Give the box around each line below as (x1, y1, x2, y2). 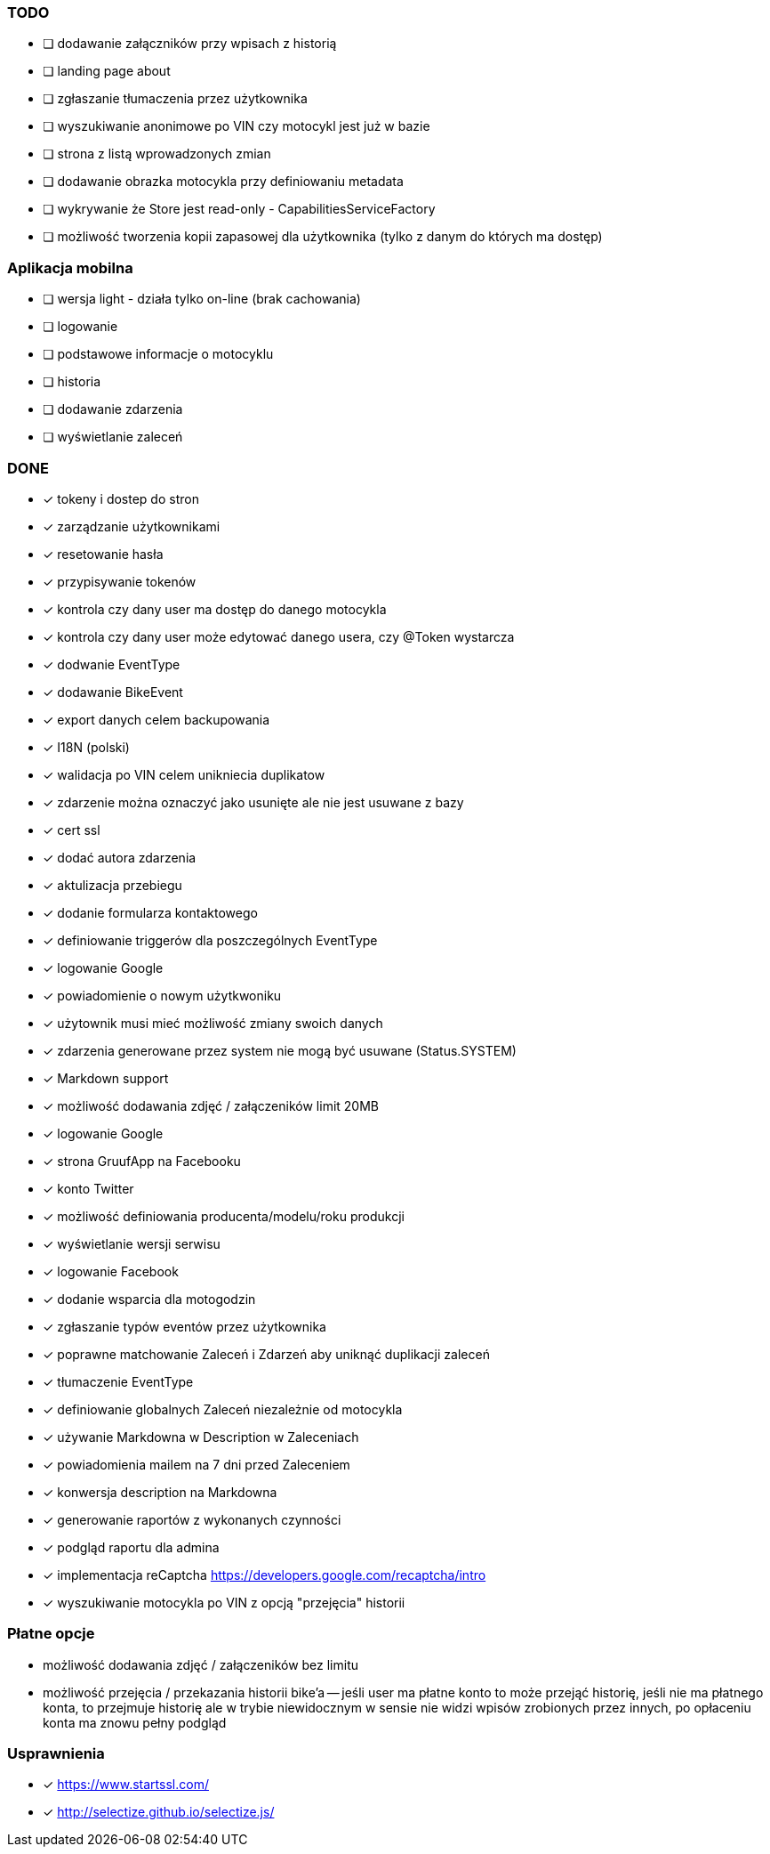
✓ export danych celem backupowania (43, 711, 270, 727)
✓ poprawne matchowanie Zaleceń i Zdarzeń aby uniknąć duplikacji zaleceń (43, 1346, 490, 1362)
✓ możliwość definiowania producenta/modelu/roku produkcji (43, 1208, 405, 1224)
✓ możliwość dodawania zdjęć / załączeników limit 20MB (43, 1097, 379, 1113)
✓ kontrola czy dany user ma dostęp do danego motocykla (43, 601, 387, 617)
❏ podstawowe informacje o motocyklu (43, 346, 274, 362)
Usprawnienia (7, 1745, 105, 1762)
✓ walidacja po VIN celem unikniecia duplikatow (43, 766, 325, 782)
